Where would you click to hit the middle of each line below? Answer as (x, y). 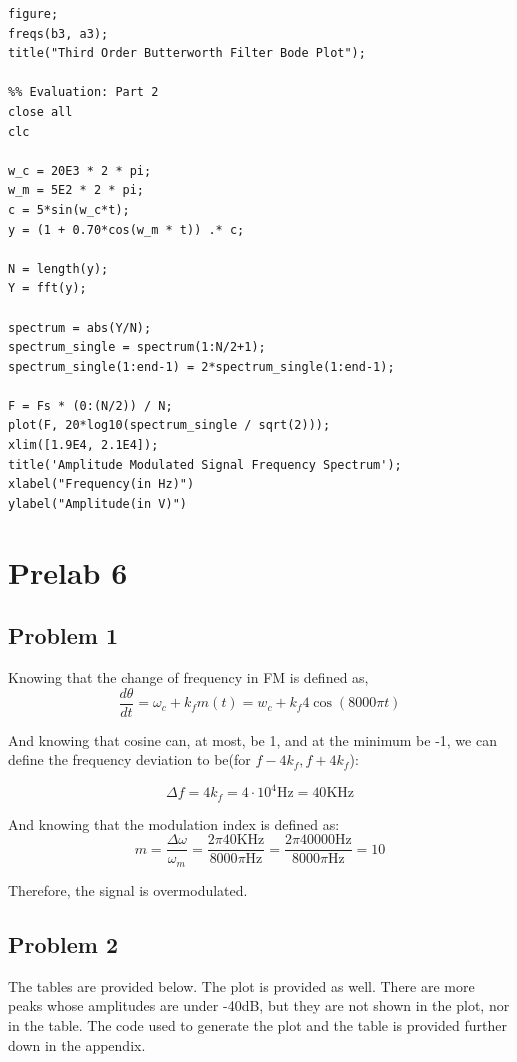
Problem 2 (63, 943)
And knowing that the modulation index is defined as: (174, 823)
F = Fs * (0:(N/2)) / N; (90, 405)
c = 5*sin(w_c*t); (69, 209)
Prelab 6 (68, 571)
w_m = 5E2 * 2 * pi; (76, 190)
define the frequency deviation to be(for (129, 759)
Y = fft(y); (47, 288)
